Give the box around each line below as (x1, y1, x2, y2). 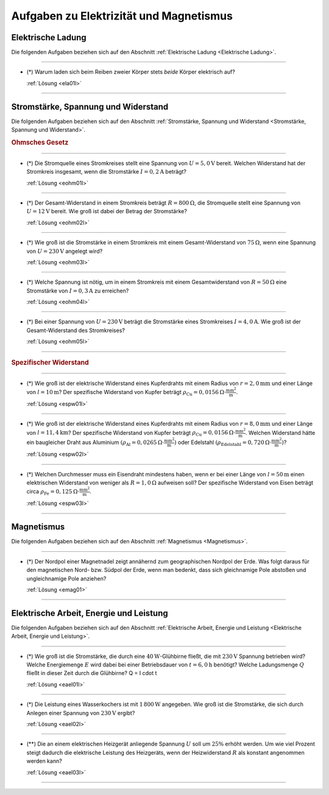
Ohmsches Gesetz (11, 138, 69, 146)
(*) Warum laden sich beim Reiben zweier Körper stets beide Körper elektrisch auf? (26, 68, 236, 76)
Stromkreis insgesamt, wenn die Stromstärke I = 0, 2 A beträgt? (26, 168, 187, 175)
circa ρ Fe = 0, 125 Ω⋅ (26, 487, 80, 496)
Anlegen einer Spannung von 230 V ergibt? (26, 709, 135, 716)
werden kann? (26, 757, 62, 765)
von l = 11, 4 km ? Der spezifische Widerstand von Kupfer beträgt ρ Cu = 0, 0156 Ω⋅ (26, 429, 236, 438)
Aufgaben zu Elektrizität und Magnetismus (11, 9, 233, 23)
